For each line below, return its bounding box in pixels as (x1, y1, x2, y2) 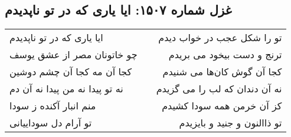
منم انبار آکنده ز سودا (9, 99, 96, 113)
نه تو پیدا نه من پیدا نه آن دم (9, 82, 123, 96)
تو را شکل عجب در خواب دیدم (158, 31, 282, 45)
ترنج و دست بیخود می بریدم (168, 48, 282, 62)
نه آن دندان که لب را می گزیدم (156, 82, 282, 96)
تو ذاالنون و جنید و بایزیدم (179, 116, 282, 130)
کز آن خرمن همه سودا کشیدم (162, 99, 282, 113)
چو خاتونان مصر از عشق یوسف (9, 48, 138, 62)
